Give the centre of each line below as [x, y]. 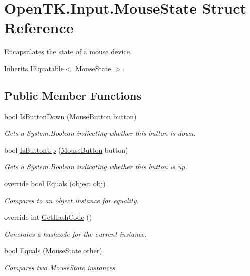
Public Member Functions [73, 95]
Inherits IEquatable [34, 68]
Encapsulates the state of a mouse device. [68, 51]
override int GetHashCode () [48, 217]
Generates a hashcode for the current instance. [75, 234]
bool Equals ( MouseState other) [53, 251]
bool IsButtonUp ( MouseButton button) [66, 150]
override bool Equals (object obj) [55, 184]
